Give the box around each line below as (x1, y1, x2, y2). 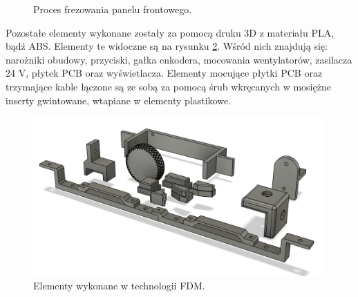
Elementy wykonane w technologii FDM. (33, 278, 205, 293)
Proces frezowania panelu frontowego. (33, 2, 192, 16)
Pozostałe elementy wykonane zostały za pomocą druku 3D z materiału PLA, (6, 25, 335, 39)
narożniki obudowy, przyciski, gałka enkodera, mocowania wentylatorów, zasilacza (6, 52, 352, 66)
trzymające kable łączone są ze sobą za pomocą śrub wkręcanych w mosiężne (6, 79, 331, 93)
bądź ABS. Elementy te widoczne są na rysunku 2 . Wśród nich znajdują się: (6, 39, 328, 53)
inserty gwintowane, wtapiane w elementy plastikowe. (6, 93, 232, 107)
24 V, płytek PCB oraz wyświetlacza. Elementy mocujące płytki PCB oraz (6, 66, 323, 80)
